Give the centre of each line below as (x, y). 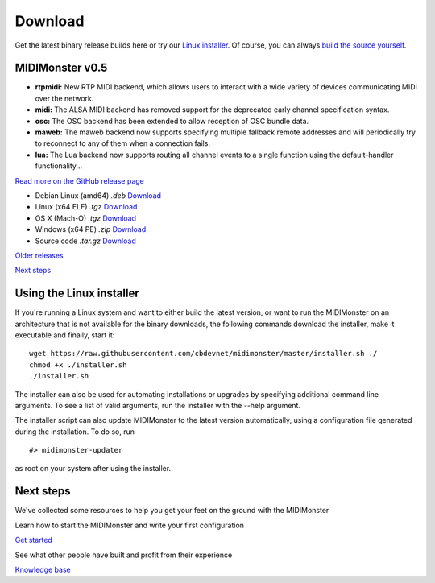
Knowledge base (43, 569)
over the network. (64, 98)
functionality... (59, 166)
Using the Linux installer (77, 294)
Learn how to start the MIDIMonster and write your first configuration (130, 525)
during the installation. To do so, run (75, 432)
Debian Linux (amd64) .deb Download (98, 195)
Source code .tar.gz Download (85, 241)
